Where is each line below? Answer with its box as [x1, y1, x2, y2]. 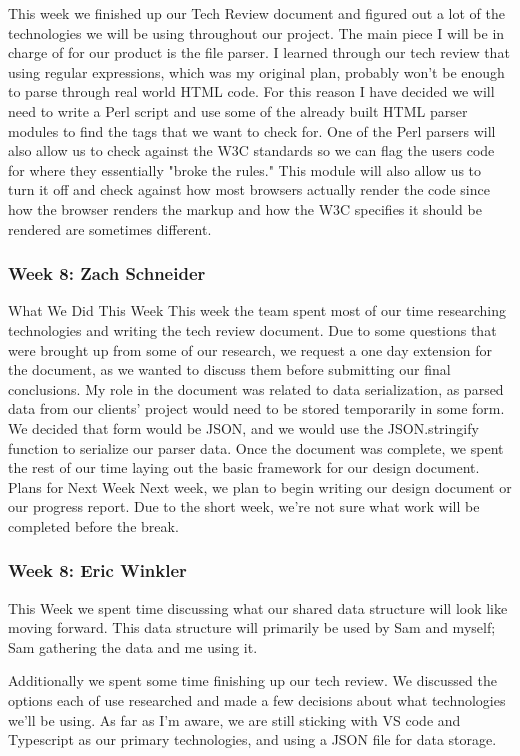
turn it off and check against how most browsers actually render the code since [8, 179, 490, 200]
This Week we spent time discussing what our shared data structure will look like [8, 597, 508, 618]
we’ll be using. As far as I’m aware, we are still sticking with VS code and [8, 709, 461, 730]
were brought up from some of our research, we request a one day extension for [8, 339, 492, 360]
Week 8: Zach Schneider [8, 261, 206, 286]
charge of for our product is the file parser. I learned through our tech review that [8, 42, 510, 63]
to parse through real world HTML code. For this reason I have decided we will [8, 81, 495, 102]
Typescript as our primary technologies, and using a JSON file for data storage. [8, 729, 497, 750]
